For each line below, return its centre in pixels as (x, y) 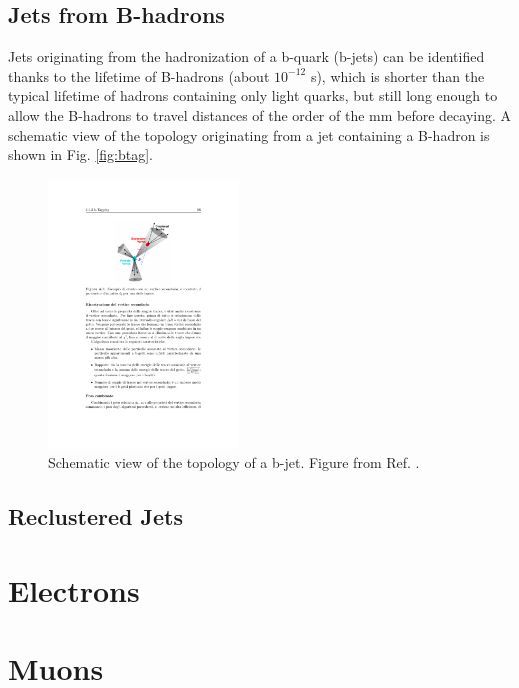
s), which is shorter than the (397, 75)
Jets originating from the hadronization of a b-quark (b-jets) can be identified (246, 56)
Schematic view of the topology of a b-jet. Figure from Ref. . (234, 462)
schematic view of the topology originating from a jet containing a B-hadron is (249, 134)
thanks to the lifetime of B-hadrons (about (139, 75)
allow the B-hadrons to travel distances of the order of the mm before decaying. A (260, 114)
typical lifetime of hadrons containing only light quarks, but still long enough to (253, 95)
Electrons (74, 589)
